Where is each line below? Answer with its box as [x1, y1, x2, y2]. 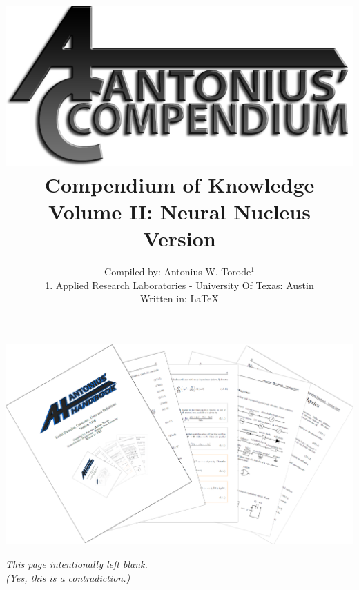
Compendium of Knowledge [44, 170, 315, 198]
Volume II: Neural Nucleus [48, 197, 311, 225]
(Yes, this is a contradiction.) [6, 570, 130, 584]
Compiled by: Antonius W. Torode [104, 264, 251, 279]
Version [143, 224, 216, 253]
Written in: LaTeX [140, 291, 219, 306]
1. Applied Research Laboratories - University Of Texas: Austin [45, 277, 314, 292]
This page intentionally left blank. [6, 557, 148, 571]
